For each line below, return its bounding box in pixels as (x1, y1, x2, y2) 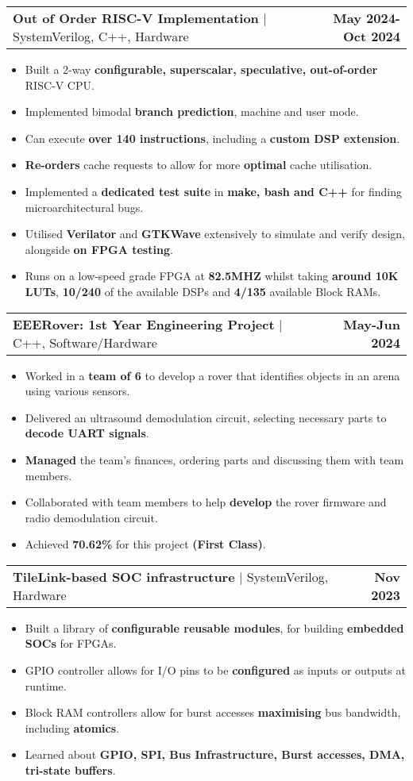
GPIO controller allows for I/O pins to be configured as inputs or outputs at (25, 662, 406, 679)
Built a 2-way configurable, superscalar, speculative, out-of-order (25, 61, 378, 77)
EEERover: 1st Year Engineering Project (13, 314, 275, 333)
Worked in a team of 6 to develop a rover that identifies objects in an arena (25, 367, 400, 383)
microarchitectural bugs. (25, 198, 144, 215)
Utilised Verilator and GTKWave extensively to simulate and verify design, (25, 225, 405, 242)
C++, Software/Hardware (13, 333, 157, 352)
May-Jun (343, 314, 400, 333)
